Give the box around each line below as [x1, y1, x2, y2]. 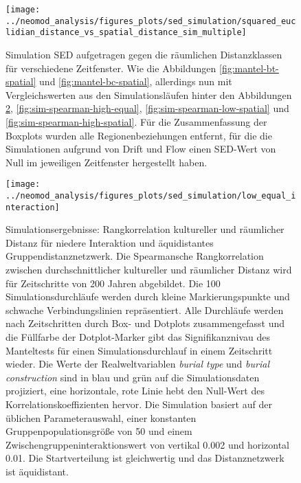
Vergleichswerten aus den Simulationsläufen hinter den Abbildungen [5, 87, 292, 102]
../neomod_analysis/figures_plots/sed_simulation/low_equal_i [5, 190, 296, 201]
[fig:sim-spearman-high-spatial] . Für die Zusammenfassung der [5, 114, 267, 128]
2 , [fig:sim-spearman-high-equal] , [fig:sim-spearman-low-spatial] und [5, 101, 289, 115]
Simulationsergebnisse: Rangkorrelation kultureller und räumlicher [5, 222, 285, 236]
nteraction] [5, 202, 60, 212]
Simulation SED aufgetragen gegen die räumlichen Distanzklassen [5, 47, 282, 61]
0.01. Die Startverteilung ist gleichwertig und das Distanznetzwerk [5, 451, 285, 465]
